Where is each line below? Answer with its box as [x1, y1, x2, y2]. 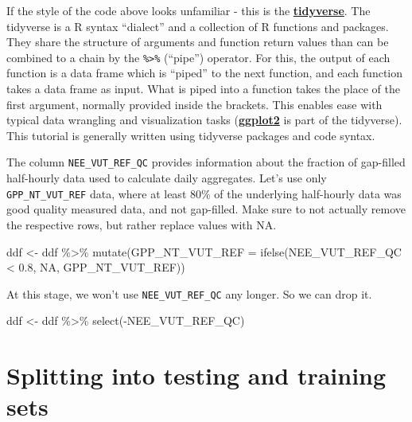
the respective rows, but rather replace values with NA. [6, 216, 277, 232]
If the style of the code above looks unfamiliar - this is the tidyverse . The [6, 2, 371, 18]
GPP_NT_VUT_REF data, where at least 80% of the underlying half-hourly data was [6, 185, 402, 201]
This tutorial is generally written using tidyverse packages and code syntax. [6, 127, 375, 143]
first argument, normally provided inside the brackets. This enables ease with [6, 96, 383, 112]
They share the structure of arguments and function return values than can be [6, 33, 389, 50]
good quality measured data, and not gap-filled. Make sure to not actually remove [6, 201, 406, 217]
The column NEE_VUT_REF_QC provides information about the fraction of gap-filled [6, 154, 406, 170]
